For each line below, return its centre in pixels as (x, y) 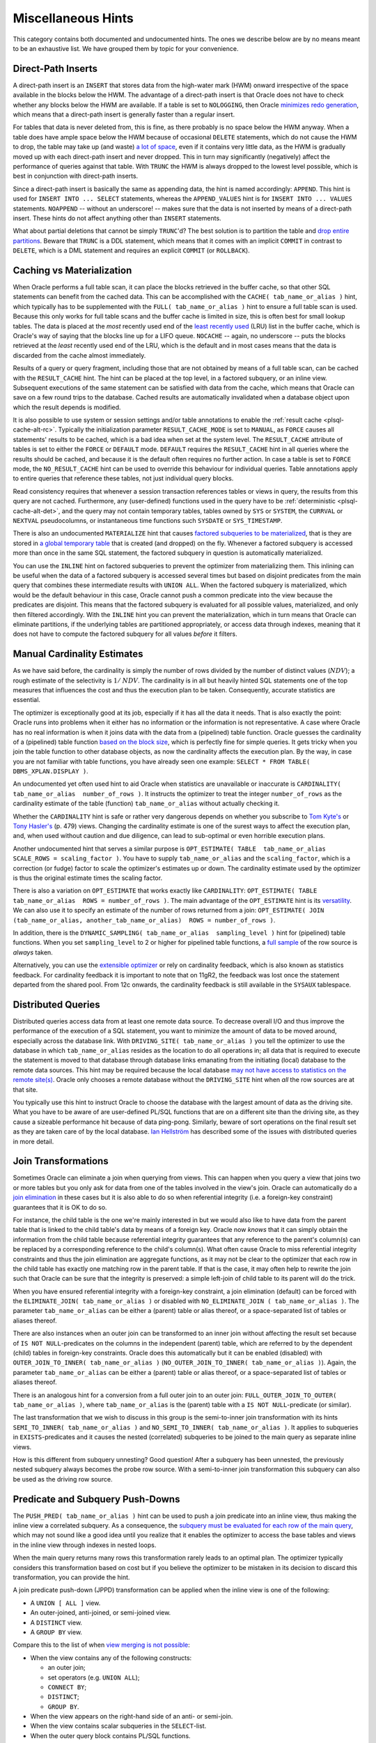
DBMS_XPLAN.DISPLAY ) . (50, 771)
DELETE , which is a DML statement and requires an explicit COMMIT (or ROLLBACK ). (131, 250)
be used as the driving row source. (63, 1479)
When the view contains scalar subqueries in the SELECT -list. (118, 1726)
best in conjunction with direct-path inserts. (76, 176)
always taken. (33, 952)
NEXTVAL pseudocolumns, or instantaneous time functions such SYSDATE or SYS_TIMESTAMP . (148, 520)
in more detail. (33, 1141)
